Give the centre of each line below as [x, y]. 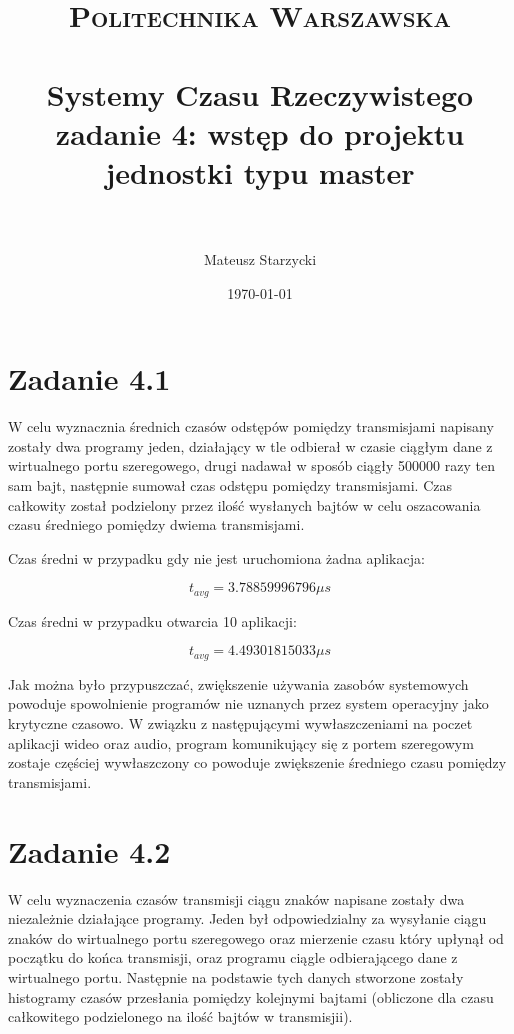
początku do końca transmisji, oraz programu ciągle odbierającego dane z [233, 957]
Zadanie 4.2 [89, 850]
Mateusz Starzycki [260, 259]
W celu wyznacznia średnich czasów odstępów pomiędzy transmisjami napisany [251, 426]
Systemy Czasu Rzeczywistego [260, 93]
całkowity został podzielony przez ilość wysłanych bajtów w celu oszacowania [244, 504]
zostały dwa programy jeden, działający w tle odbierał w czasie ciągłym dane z [250, 445]
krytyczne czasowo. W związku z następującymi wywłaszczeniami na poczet [240, 723]
